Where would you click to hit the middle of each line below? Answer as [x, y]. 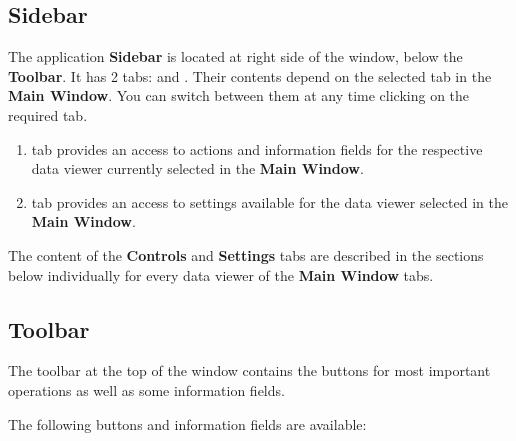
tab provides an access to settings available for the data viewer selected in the [269, 201]
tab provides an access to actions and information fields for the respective [257, 148]
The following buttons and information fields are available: [187, 423]
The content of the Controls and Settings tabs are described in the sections [246, 254]
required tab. [48, 114]
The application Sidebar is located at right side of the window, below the [235, 56]
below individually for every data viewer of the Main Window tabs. [221, 274]
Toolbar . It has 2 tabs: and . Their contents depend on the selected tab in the [250, 75]
